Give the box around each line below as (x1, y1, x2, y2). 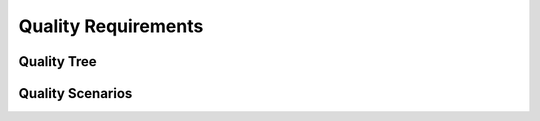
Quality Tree (18, 53, 97, 70)
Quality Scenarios (18, 85, 133, 102)
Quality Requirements (18, 15, 204, 37)
